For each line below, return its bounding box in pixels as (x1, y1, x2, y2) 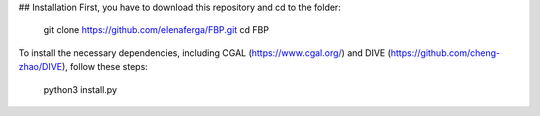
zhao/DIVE (18, 61, 63, 73)
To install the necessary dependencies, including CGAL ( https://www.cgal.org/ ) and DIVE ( (18, 46, 392, 59)
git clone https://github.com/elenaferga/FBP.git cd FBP (43, 24, 270, 36)
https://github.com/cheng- (390, 46, 500, 59)
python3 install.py (43, 83, 118, 95)
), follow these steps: (61, 61, 149, 73)
